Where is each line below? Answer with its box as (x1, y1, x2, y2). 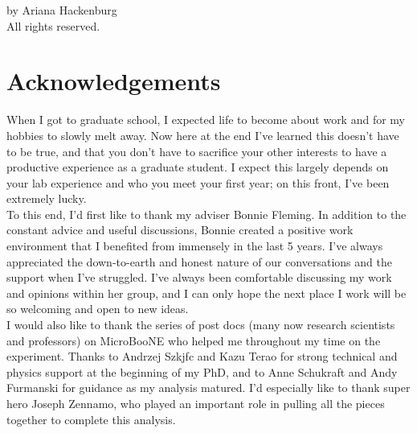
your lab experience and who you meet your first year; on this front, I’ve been (6, 174, 390, 191)
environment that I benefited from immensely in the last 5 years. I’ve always (6, 237, 383, 254)
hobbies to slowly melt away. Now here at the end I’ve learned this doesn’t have (6, 126, 399, 143)
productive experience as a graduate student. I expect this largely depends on (6, 159, 389, 175)
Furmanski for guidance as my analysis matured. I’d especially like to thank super (6, 379, 411, 396)
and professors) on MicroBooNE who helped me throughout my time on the (6, 332, 381, 348)
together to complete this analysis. (6, 410, 176, 427)
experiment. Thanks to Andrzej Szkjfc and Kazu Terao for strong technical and (6, 348, 398, 365)
